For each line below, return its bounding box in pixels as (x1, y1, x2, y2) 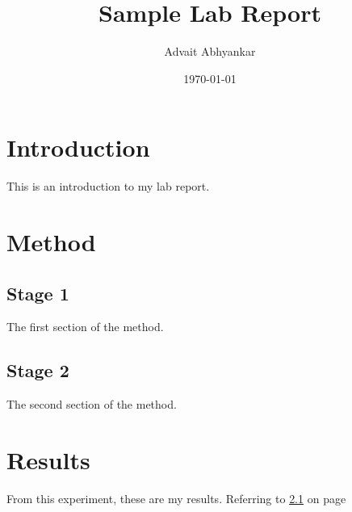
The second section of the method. (6, 396, 177, 413)
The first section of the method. (6, 318, 164, 335)
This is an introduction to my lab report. (6, 178, 210, 195)
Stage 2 (6, 358, 69, 383)
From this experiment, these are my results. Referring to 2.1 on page (6, 489, 346, 506)
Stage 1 (6, 280, 69, 305)
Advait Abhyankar (164, 43, 256, 60)
